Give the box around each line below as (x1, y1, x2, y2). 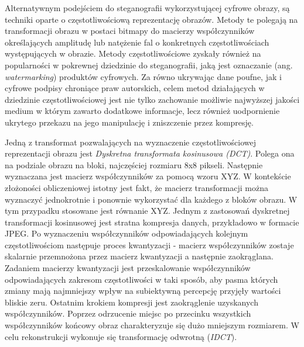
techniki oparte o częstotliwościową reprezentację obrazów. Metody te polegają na (5, 13, 298, 25)
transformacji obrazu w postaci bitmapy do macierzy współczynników (5, 25, 255, 37)
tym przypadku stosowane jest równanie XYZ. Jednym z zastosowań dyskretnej (5, 204, 290, 217)
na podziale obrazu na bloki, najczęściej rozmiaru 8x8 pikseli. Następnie (5, 158, 263, 171)
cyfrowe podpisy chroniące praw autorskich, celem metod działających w (5, 82, 265, 94)
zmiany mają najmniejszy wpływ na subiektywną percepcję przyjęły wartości (5, 284, 281, 297)
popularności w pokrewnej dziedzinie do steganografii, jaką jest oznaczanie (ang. (5, 58, 293, 71)
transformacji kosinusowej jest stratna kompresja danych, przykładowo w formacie (5, 216, 299, 228)
